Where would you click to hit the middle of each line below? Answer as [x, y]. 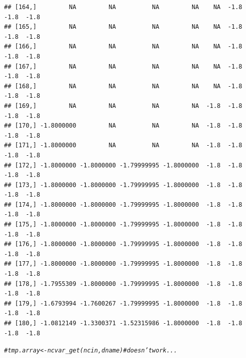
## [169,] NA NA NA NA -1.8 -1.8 [123, 106]
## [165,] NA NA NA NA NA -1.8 [123, 27]
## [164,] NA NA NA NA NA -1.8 [123, 7]
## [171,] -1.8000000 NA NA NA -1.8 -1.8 [123, 145]
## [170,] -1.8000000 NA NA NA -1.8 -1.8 [123, 126]
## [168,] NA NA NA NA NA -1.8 [123, 86]
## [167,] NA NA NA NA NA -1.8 [123, 66]
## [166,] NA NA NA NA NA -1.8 [123, 47]
